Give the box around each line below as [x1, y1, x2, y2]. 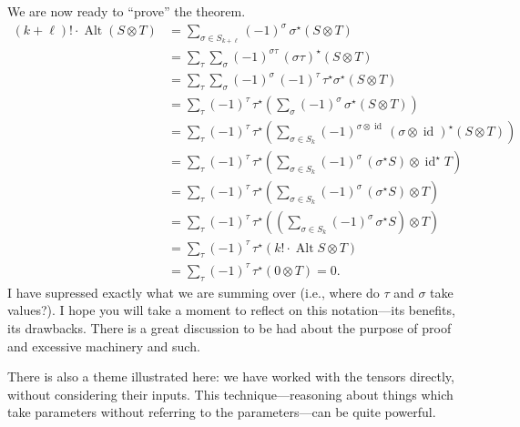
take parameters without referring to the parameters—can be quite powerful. [7, 402, 436, 422]
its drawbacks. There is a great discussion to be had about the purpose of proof [7, 318, 452, 337]
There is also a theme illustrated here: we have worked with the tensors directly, [7, 367, 454, 386]
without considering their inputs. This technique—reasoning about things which [7, 384, 454, 403]
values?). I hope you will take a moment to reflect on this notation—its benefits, [7, 300, 455, 320]
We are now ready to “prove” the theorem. [7, 2, 246, 20]
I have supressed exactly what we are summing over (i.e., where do [7, 282, 380, 301]
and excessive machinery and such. [7, 336, 200, 355]
